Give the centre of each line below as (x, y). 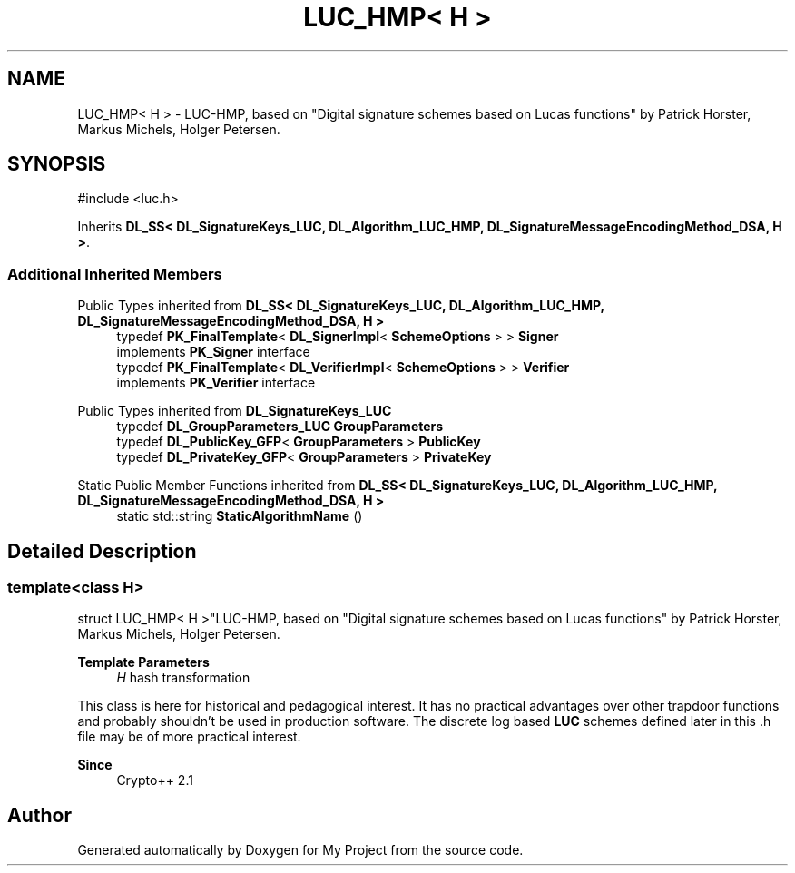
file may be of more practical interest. (189, 737)
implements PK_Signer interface (213, 352)
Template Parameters (143, 662)
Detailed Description (102, 551)
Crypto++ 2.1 (155, 780)
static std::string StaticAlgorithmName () (240, 516)
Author (39, 815)
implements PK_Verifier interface (216, 383)
